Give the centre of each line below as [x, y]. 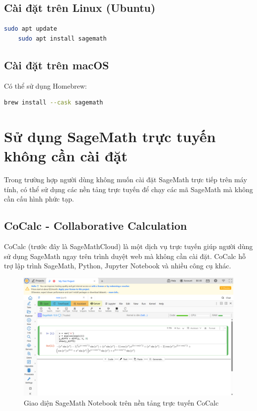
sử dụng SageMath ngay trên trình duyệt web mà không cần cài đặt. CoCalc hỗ [125, 256]
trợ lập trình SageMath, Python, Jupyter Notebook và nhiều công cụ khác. [118, 266]
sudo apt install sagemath [62, 38]
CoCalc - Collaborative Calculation [96, 226]
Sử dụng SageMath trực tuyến [110, 136]
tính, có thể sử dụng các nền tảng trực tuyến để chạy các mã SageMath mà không [128, 189]
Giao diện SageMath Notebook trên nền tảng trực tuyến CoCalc [121, 402]
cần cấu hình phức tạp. [39, 199]
